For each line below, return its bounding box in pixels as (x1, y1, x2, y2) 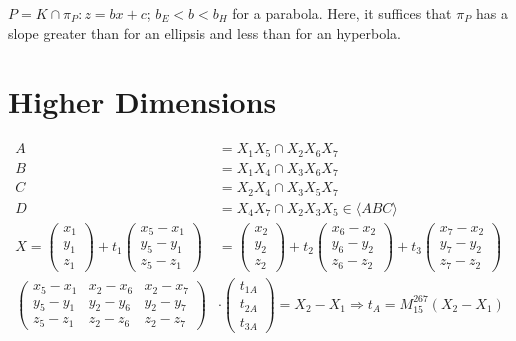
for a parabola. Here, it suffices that (232, 3, 452, 23)
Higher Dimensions (8, 81, 277, 122)
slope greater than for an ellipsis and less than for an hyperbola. (8, 22, 402, 43)
